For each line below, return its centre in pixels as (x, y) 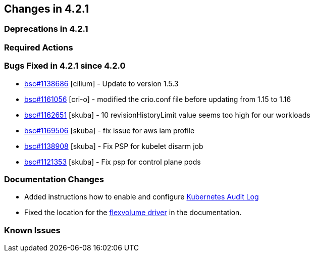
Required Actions (39, 47)
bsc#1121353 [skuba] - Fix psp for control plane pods (113, 162)
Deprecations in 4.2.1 (46, 29)
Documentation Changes (54, 179)
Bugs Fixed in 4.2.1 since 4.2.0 (65, 66)
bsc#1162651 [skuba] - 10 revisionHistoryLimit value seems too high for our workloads (167, 115)
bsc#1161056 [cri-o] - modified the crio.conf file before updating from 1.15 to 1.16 (158, 99)
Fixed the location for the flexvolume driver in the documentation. (133, 213)
